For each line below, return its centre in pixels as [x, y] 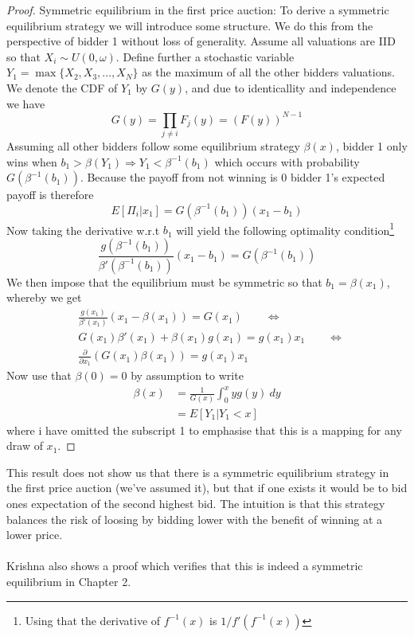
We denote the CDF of [62, 87]
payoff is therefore [50, 195]
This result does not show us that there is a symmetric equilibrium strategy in [198, 472]
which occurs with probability [287, 161]
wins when [32, 161]
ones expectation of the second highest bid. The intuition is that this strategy [196, 503]
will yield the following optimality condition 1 [285, 229]
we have [26, 103]
